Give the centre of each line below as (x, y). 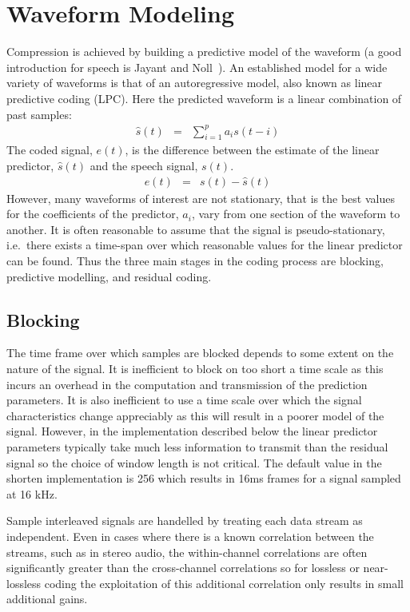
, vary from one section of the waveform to (296, 214)
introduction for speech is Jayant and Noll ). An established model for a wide (197, 67)
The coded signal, (50, 150)
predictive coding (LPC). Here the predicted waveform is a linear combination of (204, 98)
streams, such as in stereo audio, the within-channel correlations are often (187, 552)
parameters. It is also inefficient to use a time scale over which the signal (184, 400)
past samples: (39, 114)
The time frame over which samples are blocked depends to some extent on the (200, 353)
